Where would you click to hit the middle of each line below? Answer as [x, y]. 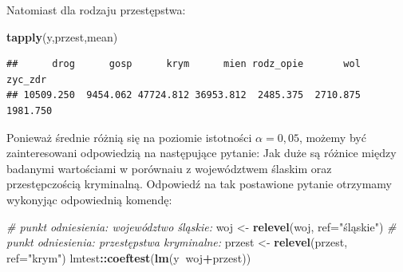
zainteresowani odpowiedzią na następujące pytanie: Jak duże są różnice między [201, 153]
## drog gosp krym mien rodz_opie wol [184, 64]
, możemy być [332, 137]
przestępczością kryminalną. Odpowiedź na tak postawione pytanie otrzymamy [199, 184]
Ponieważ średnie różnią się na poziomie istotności [129, 137]
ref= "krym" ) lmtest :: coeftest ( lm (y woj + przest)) [129, 257]
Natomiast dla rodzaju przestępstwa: [96, 10]
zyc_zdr [27, 79]
